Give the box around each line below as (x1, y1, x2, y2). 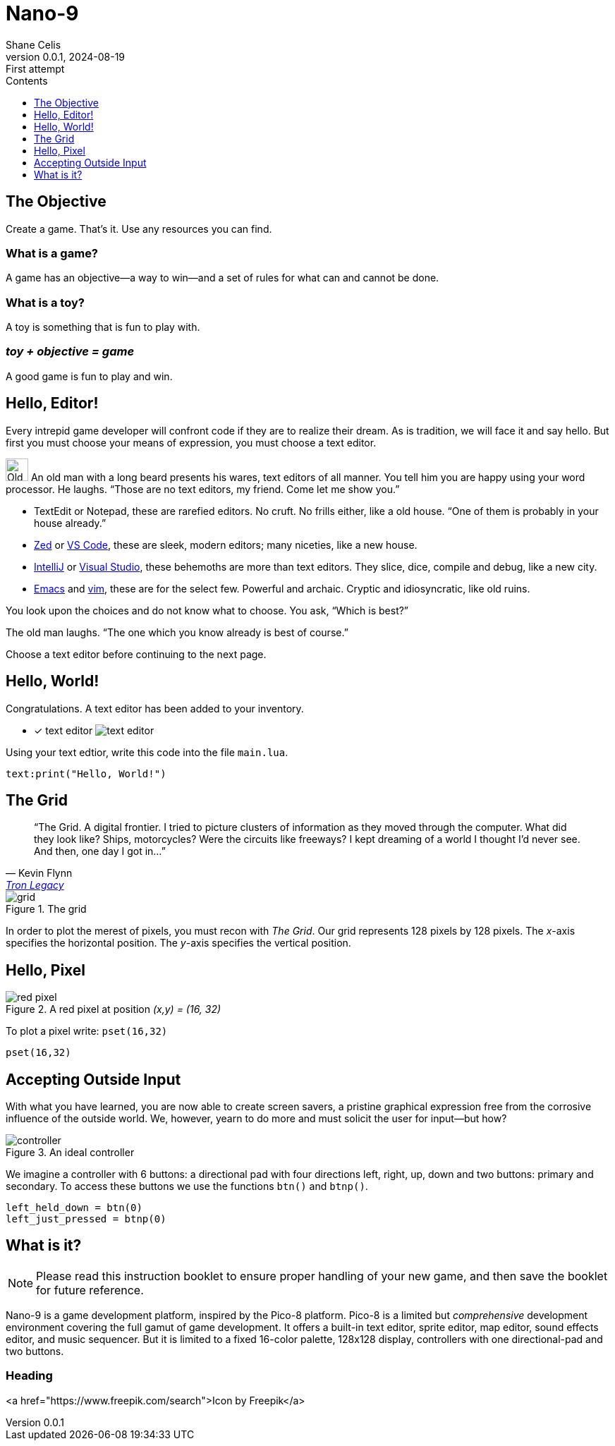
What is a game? (6, 245, 99, 260)
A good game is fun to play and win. (6, 370, 173, 382)
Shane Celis (6, 38, 61, 51)
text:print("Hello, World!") (6, 767, 166, 779)
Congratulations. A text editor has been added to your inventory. (6, 702, 304, 715)
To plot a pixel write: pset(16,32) (6, 1025, 168, 1038)
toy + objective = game (6, 344, 135, 359)
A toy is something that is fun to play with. (6, 321, 200, 334)
